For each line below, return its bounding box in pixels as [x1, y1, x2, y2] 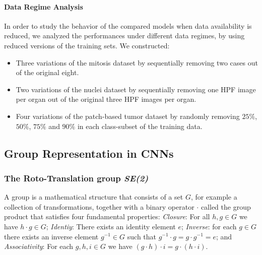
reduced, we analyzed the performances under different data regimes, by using [4, 30, 245, 41]
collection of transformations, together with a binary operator [4, 201, 194, 212]
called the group [201, 201, 251, 212]
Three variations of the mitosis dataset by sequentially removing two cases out [16, 57, 258, 68]
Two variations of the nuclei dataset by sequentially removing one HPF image [16, 84, 256, 94]
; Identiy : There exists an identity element [46, 221, 176, 231]
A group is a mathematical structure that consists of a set [4, 192, 183, 202]
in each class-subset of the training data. [77, 120, 203, 131]
